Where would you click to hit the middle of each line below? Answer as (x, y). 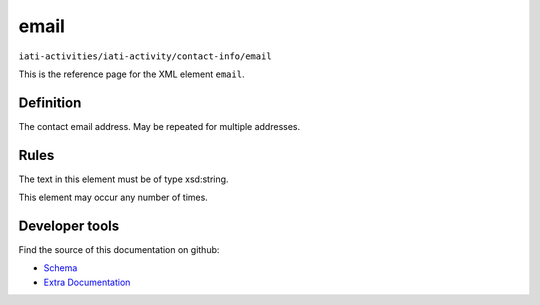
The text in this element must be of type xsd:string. (123, 179)
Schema (60, 268)
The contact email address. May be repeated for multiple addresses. (159, 126)
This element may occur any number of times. (113, 197)
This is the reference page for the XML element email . (131, 74)
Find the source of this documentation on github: (119, 250)
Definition (50, 102)
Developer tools (69, 225)
